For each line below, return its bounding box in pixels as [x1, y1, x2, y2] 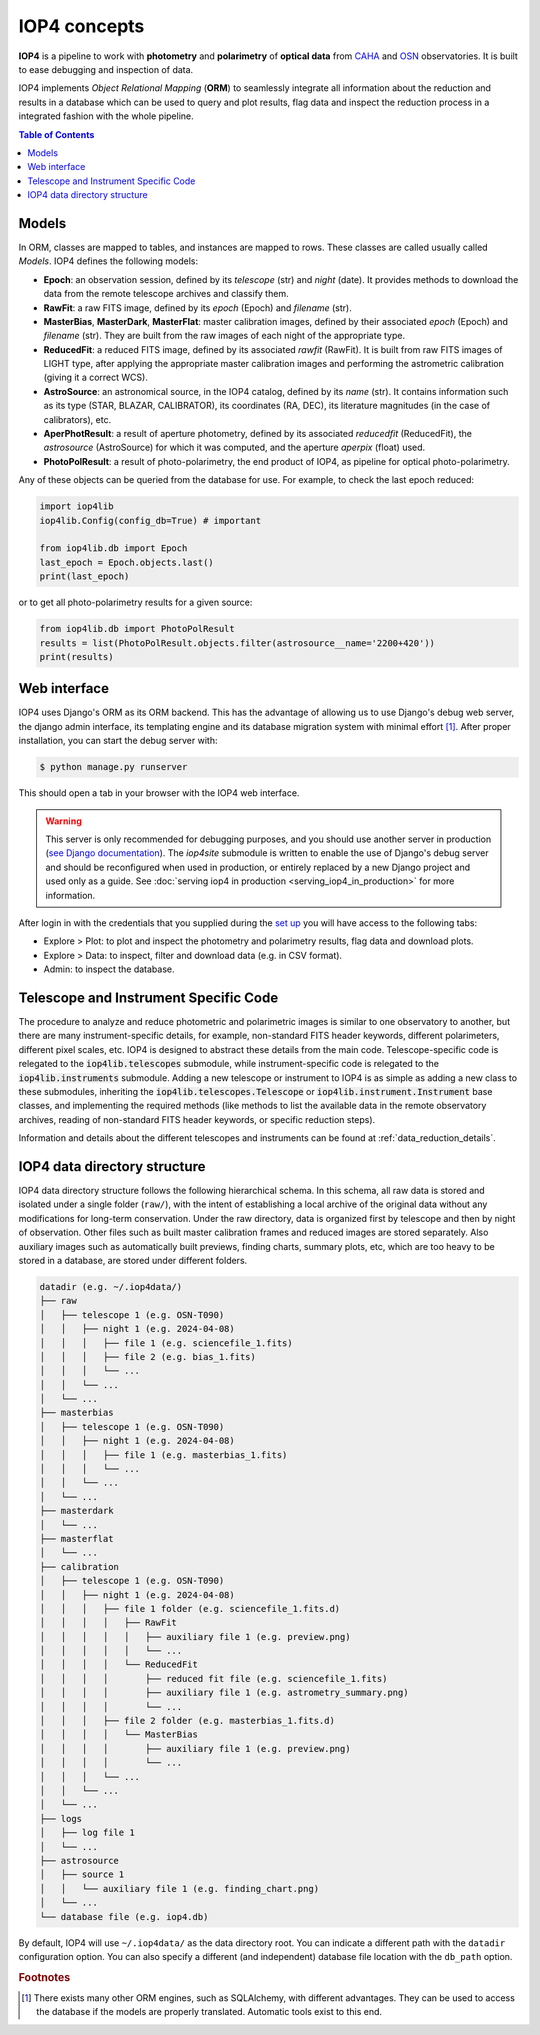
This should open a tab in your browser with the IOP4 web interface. [18, 787, 300, 799]
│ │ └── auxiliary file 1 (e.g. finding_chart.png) [39, 1883, 320, 1894]
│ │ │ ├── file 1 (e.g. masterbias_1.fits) [39, 1449, 288, 1460]
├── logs [39, 1813, 83, 1824]
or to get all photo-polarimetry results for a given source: [18, 596, 253, 609]
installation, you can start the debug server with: [18, 735, 218, 747]
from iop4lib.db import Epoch [39, 543, 188, 554]
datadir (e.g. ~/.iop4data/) [39, 1281, 183, 1292]
